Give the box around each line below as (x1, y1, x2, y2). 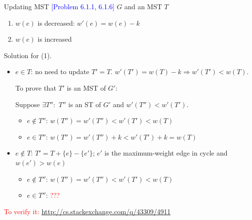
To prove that (15, 82, 56, 93)
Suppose (15, 99, 40, 109)
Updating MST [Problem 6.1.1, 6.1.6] (4, 1, 115, 11)
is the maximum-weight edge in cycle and (104, 148, 228, 158)
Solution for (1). (4, 50, 52, 60)
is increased (37, 34, 72, 44)
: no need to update (31, 66, 89, 77)
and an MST (124, 1, 162, 11)
